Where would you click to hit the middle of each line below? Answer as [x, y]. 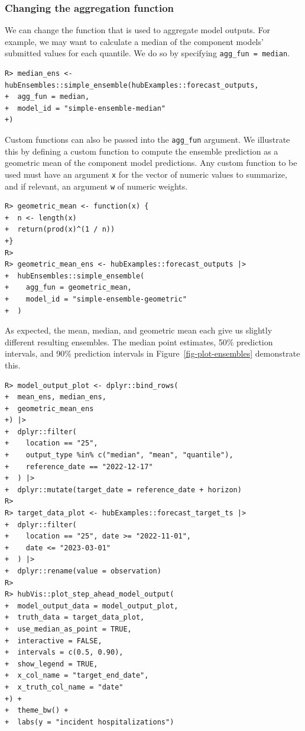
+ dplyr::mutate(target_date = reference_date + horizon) [123, 490]
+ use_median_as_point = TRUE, [68, 629]
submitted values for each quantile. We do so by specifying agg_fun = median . [147, 53]
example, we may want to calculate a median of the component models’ [134, 41]
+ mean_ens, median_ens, [56, 397]
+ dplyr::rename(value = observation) [83, 571]
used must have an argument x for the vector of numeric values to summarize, [146, 174]
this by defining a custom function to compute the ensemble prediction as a [142, 151]
